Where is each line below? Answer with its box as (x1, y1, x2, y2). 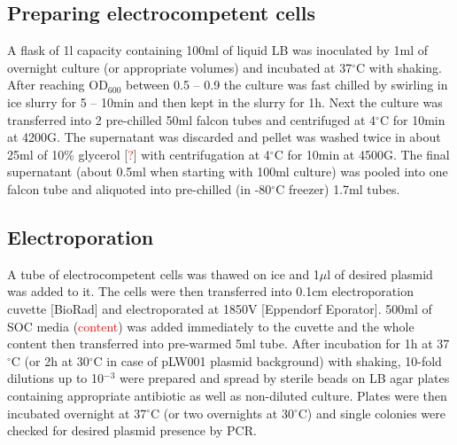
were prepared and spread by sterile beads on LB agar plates (119, 369, 450, 387)
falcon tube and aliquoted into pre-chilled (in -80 (7, 179, 272, 198)
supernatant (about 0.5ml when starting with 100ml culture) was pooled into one (7, 162, 448, 181)
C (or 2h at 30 (11, 351, 89, 370)
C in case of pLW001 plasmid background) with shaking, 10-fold (93, 351, 442, 370)
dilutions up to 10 (7, 369, 104, 387)
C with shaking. (356, 58, 442, 76)
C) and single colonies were (298, 403, 445, 422)
